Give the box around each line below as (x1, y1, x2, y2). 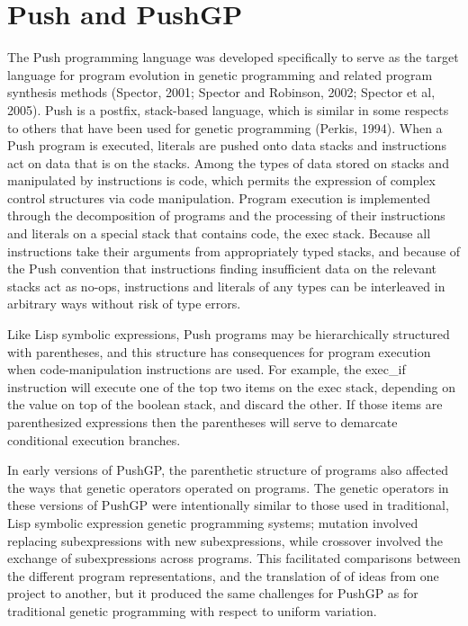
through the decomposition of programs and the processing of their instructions (7, 206, 445, 225)
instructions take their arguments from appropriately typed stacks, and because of (7, 241, 461, 260)
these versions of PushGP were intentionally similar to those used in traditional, (7, 496, 449, 514)
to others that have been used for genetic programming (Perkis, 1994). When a (7, 118, 443, 137)
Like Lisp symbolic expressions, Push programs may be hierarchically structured (7, 325, 450, 344)
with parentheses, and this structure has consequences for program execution (7, 342, 431, 361)
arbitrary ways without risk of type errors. (7, 294, 241, 313)
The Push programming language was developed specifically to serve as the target (7, 48, 459, 67)
